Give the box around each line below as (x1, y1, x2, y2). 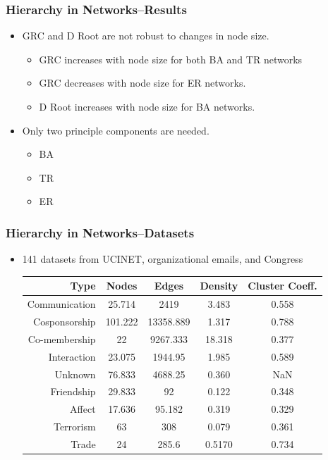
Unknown (54, 366, 96, 381)
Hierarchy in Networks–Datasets (6, 223, 195, 241)
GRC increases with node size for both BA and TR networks (39, 51, 303, 66)
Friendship (50, 384, 96, 399)
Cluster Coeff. (248, 278, 317, 293)
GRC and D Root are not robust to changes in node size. (22, 28, 269, 43)
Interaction (48, 349, 96, 363)
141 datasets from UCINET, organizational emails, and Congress (22, 251, 303, 266)
